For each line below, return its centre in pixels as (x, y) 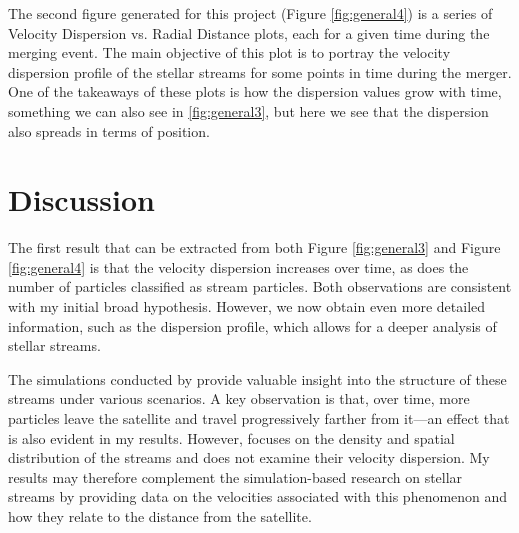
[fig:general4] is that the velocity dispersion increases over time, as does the (238, 266)
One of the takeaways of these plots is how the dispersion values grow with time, (255, 91)
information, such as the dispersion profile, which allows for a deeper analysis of (252, 325)
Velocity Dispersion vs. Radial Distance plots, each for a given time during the (249, 32)
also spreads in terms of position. (109, 130)
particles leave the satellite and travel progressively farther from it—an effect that (259, 418)
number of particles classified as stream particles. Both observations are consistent (260, 286)
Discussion (81, 199)
